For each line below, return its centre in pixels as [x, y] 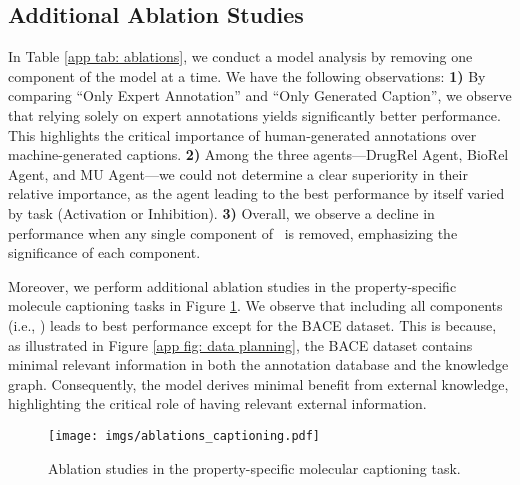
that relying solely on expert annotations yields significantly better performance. [254, 114]
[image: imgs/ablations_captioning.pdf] [184, 435]
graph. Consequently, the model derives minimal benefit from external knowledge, [258, 383]
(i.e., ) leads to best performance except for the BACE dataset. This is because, [252, 324]
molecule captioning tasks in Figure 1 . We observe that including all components [255, 305]
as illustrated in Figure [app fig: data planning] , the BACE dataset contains [240, 344]
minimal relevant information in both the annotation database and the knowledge [258, 364]
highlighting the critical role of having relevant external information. [217, 403]
